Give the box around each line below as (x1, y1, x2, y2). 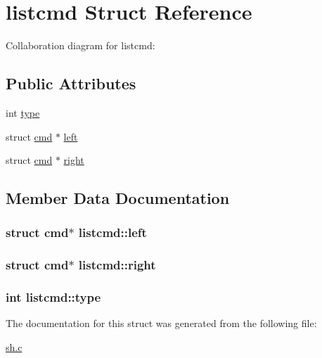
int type (6, 105, 40, 120)
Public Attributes (6, 72, 136, 94)
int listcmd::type (6, 288, 101, 306)
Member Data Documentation (6, 187, 230, 209)
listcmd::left (78, 224, 147, 241)
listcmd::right (78, 256, 156, 274)
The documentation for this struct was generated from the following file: (6, 316, 317, 331)
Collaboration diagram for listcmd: (6, 38, 155, 53)
